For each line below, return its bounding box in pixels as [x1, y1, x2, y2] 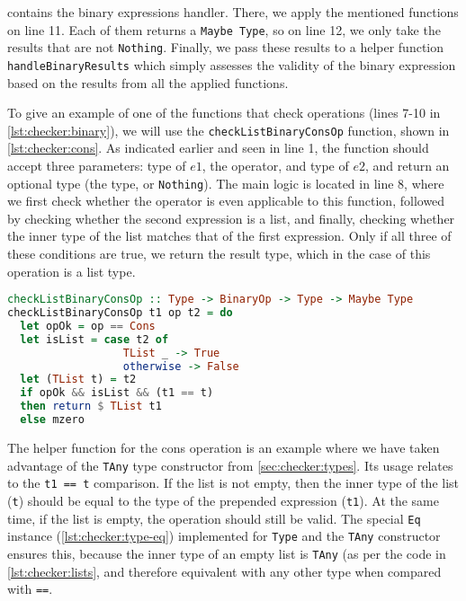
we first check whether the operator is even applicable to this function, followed [7, 191, 445, 210]
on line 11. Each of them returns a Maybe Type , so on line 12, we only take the [7, 20, 441, 39]
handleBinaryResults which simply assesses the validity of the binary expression [7, 55, 456, 74]
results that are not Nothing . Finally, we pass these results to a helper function [7, 38, 444, 57]
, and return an [364, 156, 450, 174]
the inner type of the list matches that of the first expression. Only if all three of [7, 226, 452, 245]
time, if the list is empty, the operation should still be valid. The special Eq [7, 508, 421, 527]
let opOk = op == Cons [20, 319, 156, 332]
